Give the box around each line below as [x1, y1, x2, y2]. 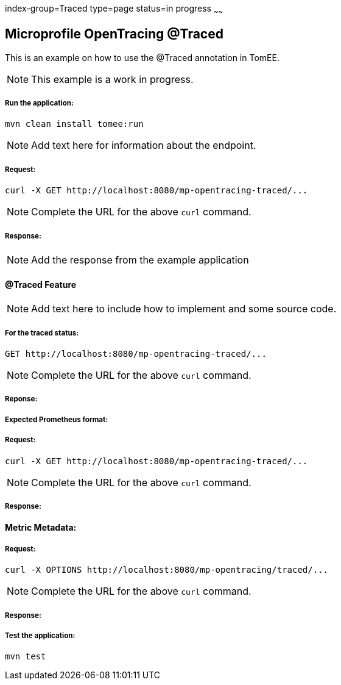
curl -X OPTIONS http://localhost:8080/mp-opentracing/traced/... [5, 565, 329, 575]
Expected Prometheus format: [5, 415, 108, 424]
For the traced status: [5, 328, 79, 337]
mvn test [5, 651, 46, 662]
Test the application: [5, 631, 76, 640]
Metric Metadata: [5, 522, 77, 533]
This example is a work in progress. [31, 73, 194, 85]
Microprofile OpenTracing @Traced [5, 26, 223, 42]
